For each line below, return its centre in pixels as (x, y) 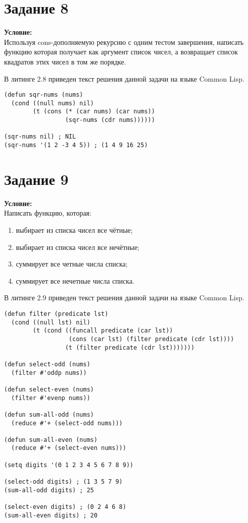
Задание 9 (36, 179)
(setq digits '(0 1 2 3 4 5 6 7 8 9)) (69, 465)
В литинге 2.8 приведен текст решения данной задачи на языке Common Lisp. (124, 78)
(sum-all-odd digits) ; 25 (49, 490)
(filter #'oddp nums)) (49, 373)
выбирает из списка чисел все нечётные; (78, 247)
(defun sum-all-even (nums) (51, 440)
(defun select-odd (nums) (47, 364)
